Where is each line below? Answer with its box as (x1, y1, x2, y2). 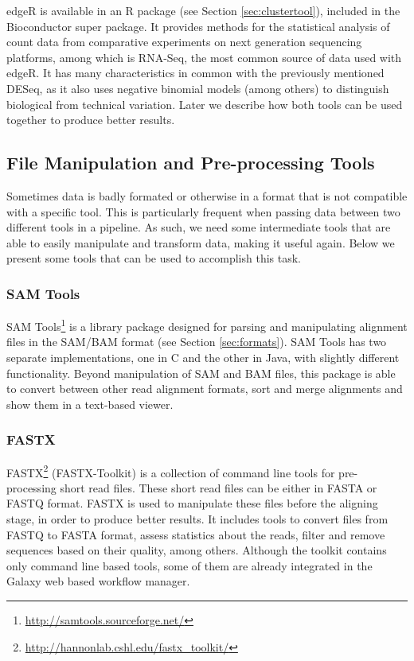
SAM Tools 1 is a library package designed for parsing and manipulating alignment (6, 316, 408, 334)
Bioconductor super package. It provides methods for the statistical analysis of (6, 17, 390, 34)
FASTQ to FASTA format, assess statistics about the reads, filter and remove (6, 526, 385, 542)
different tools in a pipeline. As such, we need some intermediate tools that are (6, 219, 391, 235)
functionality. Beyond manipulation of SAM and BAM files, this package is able (6, 364, 396, 381)
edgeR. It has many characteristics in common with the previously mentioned (6, 64, 385, 81)
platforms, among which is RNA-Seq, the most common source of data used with (6, 49, 402, 65)
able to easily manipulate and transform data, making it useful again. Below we (6, 234, 395, 251)
